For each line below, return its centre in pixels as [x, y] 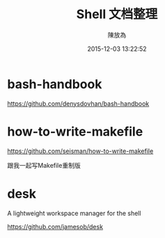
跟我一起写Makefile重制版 [44, 165]
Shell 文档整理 [117, 14]
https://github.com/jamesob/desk [55, 226]
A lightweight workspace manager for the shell [74, 213]
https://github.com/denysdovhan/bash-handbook [78, 103]
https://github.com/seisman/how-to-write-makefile [80, 151]
